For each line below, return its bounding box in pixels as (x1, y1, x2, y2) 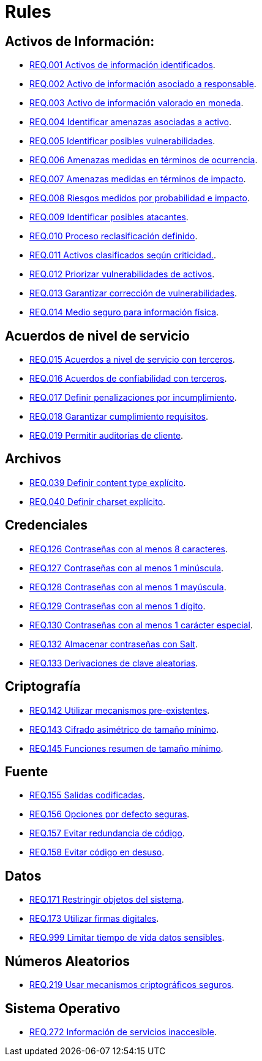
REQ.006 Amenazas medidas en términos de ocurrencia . (29, 155, 258, 166)
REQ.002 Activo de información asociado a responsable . (29, 79, 256, 90)
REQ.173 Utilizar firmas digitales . (29, 913, 159, 924)
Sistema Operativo (5, 1000, 121, 1016)
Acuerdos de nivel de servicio (5, 328, 190, 344)
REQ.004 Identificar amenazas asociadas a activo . (29, 117, 232, 128)
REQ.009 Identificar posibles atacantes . (29, 212, 189, 223)
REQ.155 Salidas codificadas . (29, 790, 145, 801)
